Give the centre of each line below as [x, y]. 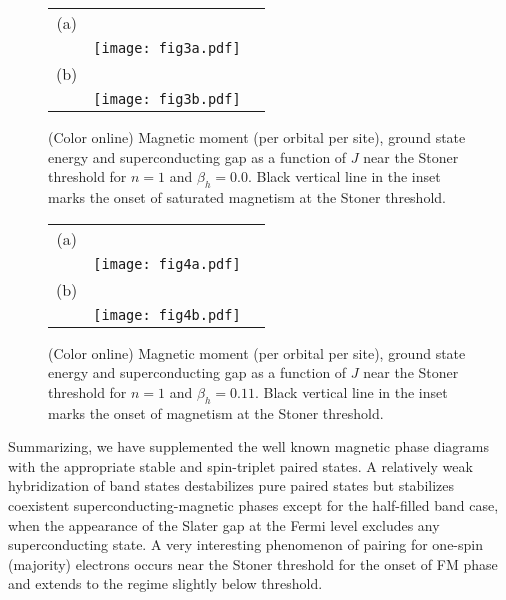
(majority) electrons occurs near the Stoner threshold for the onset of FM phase [253, 563]
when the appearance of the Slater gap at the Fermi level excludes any [224, 524]
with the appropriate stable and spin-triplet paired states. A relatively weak [240, 465]
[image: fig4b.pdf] [167, 314]
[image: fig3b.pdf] [167, 99]
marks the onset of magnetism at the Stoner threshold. [216, 412]
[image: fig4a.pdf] [167, 263]
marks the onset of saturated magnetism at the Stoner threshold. [247, 196]
